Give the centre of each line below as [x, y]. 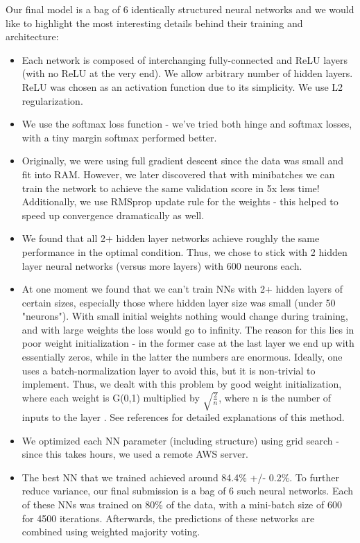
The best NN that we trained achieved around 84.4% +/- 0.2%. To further [180, 477]
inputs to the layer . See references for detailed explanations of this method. [183, 417]
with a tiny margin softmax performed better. [119, 137]
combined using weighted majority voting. [111, 532]
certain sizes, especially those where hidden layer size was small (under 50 [179, 302]
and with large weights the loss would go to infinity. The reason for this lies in [188, 329]
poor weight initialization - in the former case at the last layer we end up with [188, 343]
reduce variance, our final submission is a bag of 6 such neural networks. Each [188, 491]
